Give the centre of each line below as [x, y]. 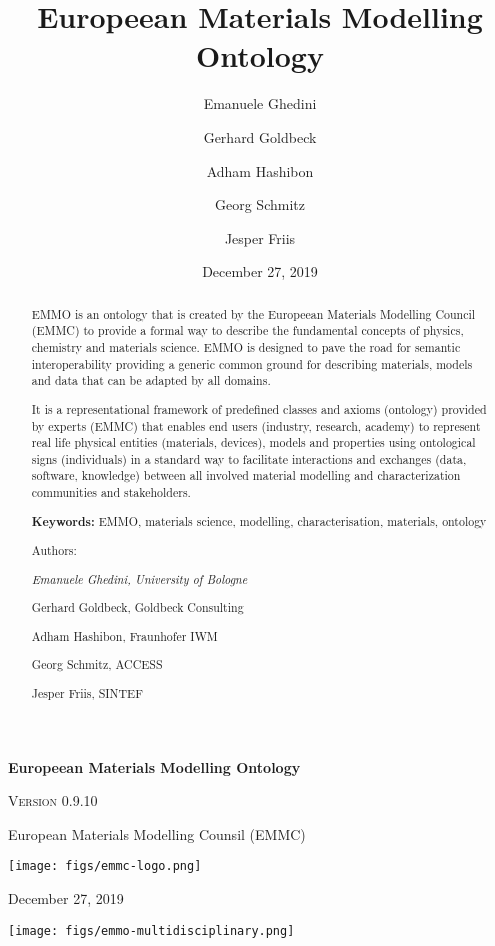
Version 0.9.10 [53, 800]
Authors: [54, 550]
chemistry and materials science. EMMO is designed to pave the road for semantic [246, 346]
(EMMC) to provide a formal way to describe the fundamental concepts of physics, [247, 330]
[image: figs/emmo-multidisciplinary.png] [151, 930]
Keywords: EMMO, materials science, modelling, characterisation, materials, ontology [259, 521]
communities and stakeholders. [111, 492]
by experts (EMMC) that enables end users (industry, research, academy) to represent [256, 425]
